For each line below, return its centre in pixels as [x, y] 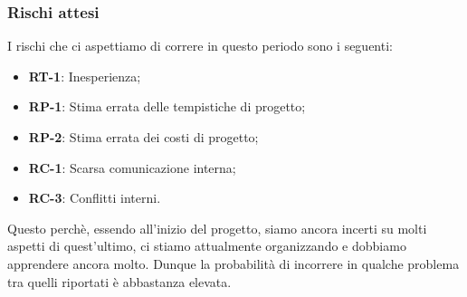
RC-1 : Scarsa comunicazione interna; [132, 167]
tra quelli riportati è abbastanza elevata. [119, 281]
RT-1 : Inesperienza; [85, 76]
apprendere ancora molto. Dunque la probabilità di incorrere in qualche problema [233, 263]
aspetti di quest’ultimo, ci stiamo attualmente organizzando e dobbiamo [207, 246]
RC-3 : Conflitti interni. [95, 198]
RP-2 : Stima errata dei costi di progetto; [143, 137]
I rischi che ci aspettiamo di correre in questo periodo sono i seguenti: [200, 46]
